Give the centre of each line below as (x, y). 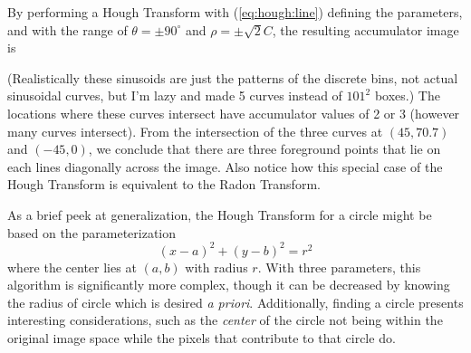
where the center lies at (72, 267)
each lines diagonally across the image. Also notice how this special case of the (225, 166)
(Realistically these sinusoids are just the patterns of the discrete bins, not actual (233, 77)
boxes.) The (407, 95)
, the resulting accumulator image (365, 29)
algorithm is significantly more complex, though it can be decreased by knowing (229, 285)
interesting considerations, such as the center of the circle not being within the (225, 320)
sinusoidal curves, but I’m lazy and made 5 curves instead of (175, 95)
